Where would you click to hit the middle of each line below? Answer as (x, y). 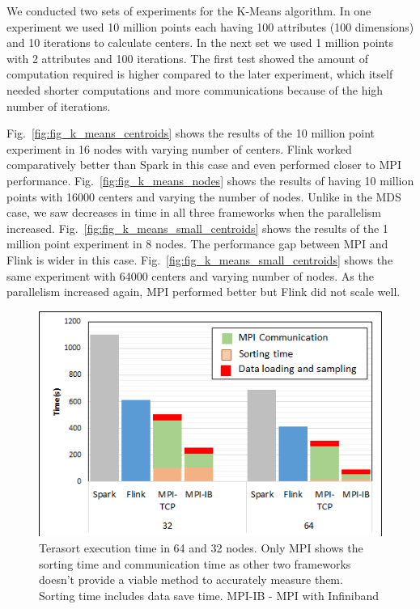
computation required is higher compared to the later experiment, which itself (200, 74)
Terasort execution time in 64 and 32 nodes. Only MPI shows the (201, 548)
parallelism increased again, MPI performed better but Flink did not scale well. (204, 292)
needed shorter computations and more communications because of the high (195, 89)
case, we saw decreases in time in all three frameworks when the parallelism (194, 212)
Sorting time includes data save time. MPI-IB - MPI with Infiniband (209, 595)
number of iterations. (59, 106)
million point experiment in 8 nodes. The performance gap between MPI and (197, 244)
